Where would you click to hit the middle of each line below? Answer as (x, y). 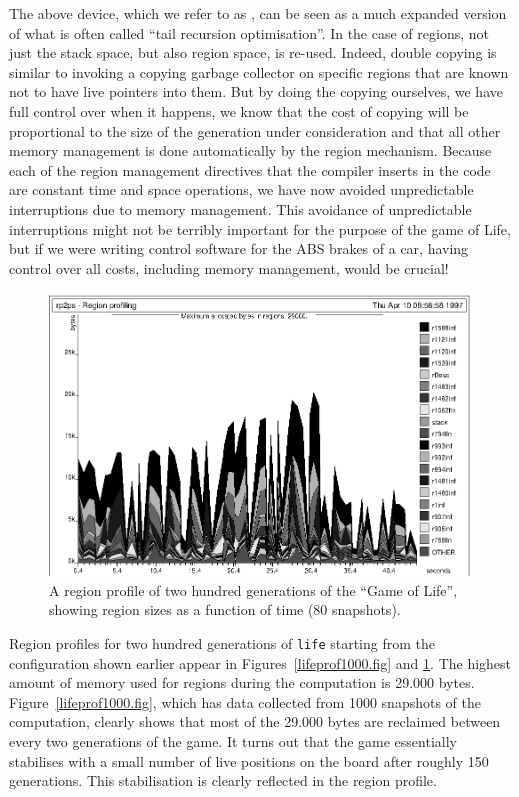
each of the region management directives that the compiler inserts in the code (250, 169)
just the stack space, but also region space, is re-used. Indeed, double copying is (253, 52)
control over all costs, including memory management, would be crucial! (229, 267)
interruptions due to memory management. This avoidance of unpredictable (240, 208)
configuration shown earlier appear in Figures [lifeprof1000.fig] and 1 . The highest (260, 662)
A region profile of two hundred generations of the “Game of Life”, (253, 589)
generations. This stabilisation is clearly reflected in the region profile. (223, 780)
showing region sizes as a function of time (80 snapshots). (225, 609)
